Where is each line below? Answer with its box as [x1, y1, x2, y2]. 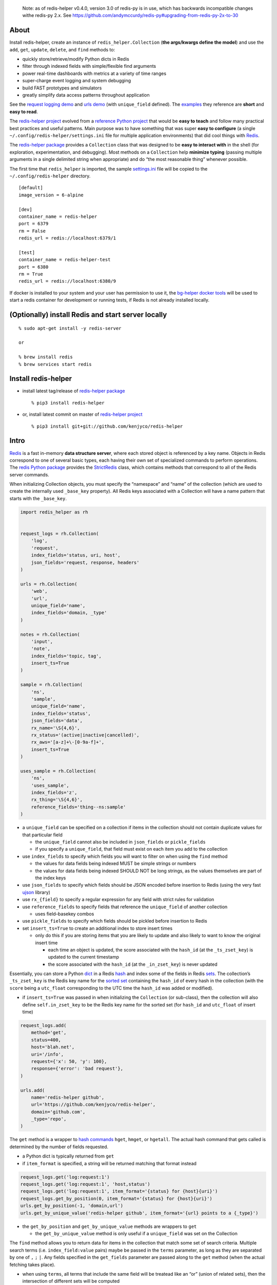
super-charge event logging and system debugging [22, 78, 131, 84]
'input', [31, 638, 53, 645]
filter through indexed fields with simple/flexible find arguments [22, 63, 156, 69]
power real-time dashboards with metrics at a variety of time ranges [22, 70, 167, 77]
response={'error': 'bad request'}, [31, 1066, 123, 1072]
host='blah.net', [31, 1044, 75, 1050]
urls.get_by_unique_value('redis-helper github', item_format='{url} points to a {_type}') [20, 1210, 259, 1216]
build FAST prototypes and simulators [22, 85, 102, 91]
